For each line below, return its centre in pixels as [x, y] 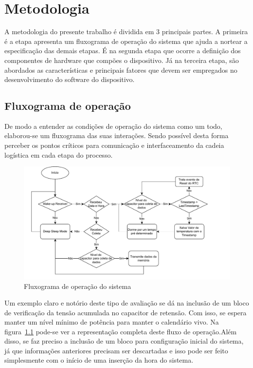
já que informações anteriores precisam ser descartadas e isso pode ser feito [116, 350]
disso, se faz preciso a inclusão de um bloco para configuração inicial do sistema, [124, 341]
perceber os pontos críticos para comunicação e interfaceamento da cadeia [114, 145]
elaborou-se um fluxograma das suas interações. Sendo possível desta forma [117, 135]
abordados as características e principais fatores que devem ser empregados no [121, 70]
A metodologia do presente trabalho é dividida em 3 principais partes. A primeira [126, 31]
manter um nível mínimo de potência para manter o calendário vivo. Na [112, 322]
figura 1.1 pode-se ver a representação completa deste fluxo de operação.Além [121, 331]
